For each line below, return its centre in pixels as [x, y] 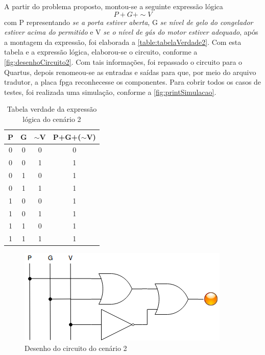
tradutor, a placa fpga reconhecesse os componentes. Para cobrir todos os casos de [133, 82]
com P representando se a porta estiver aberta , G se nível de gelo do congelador [129, 22]
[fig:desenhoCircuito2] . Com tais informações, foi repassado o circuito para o [123, 61]
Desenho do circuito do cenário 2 [76, 348]
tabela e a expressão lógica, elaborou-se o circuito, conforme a [101, 52]
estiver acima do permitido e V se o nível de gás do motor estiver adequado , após [131, 32]
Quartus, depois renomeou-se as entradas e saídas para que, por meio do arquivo [130, 72]
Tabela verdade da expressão [52, 109]
